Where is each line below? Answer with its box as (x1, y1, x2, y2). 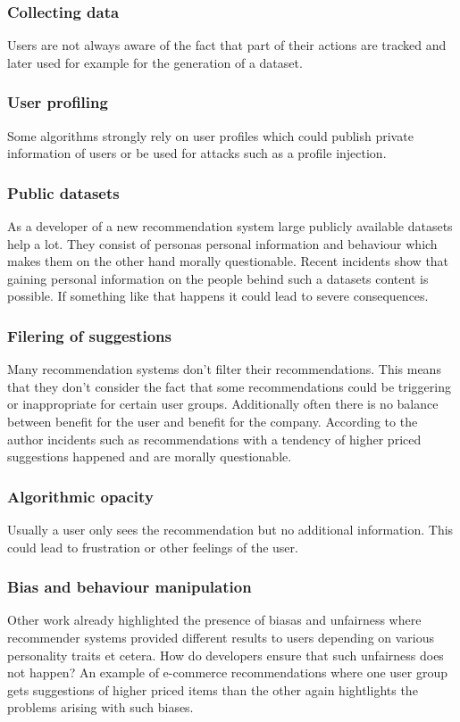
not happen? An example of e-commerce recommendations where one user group (7, 663, 448, 682)
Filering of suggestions (7, 324, 171, 346)
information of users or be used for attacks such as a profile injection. (7, 144, 387, 162)
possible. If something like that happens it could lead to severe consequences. (7, 286, 429, 305)
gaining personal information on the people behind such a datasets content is (7, 269, 429, 287)
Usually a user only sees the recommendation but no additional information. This (7, 520, 454, 538)
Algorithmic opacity (7, 485, 154, 507)
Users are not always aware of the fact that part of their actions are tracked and (7, 36, 447, 54)
